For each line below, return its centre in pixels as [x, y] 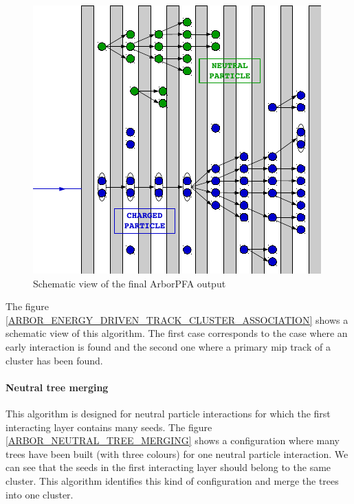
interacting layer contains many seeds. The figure [109, 427]
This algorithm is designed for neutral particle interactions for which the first [168, 413]
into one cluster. [40, 494]
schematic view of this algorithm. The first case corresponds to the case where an [177, 333]
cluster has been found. [54, 360]
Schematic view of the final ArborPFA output [130, 283]
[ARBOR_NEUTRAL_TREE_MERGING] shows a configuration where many [173, 440]
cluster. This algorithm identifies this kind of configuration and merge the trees [172, 480]
